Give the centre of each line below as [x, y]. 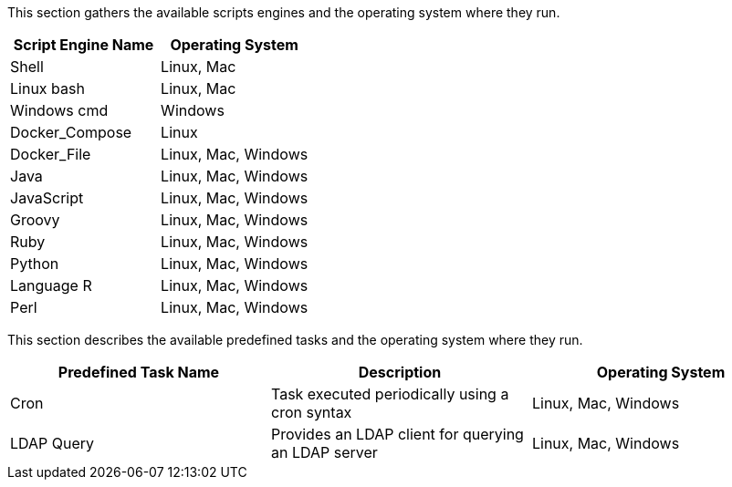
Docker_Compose [71, 132]
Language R [51, 285]
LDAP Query [52, 443]
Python [35, 264]
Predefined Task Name [139, 372]
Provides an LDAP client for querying [397, 434]
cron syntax [311, 412]
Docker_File [51, 154]
